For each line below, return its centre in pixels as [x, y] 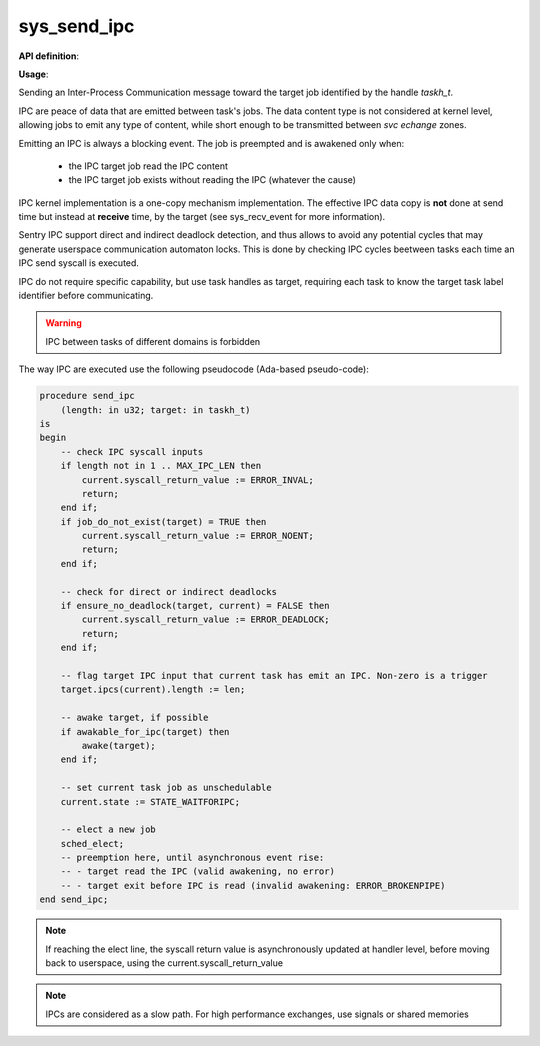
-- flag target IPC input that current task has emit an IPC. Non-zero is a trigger [274, 675]
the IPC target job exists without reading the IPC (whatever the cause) [212, 180]
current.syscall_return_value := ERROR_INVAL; [197, 479]
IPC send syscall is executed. [79, 263]
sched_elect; [92, 843]
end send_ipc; [74, 899]
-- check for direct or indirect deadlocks [168, 591]
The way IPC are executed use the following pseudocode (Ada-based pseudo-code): [194, 369]
